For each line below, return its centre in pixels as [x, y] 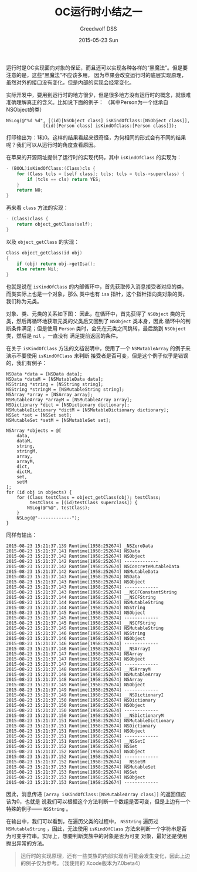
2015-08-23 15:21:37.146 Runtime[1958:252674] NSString [76, 633]
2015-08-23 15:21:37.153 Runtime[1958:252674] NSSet [72, 772]
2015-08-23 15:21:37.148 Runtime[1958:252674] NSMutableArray [84, 675]
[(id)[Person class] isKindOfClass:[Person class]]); [110, 126]
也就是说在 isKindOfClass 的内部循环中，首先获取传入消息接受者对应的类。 [96, 287]
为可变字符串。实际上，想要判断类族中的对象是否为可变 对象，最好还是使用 [97, 836]
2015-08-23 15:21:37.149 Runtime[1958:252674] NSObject [76, 685]
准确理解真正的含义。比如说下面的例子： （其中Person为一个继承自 [87, 102]
